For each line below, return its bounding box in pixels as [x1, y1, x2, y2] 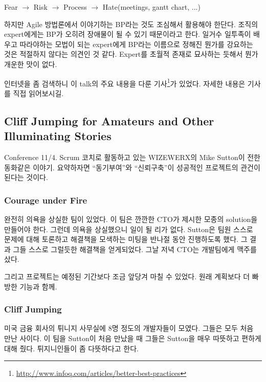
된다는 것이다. [4, 172, 48, 183]
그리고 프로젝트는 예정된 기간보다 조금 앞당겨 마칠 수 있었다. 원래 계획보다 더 [4, 271, 250, 281]
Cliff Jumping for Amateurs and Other [4, 113, 214, 128]
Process [63, 2, 87, 12]
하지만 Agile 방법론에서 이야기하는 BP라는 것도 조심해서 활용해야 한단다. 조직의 [4, 18, 258, 29]
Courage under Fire [4, 193, 87, 206]
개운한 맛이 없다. [4, 58, 57, 69]
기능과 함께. [19, 281, 57, 291]
